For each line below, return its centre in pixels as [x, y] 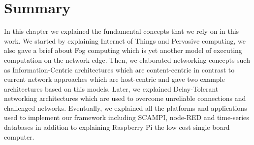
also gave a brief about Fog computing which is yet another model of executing [123, 50]
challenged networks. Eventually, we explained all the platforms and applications [126, 108]
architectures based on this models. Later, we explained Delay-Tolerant [111, 88]
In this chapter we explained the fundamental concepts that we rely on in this [122, 31]
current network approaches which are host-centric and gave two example [114, 79]
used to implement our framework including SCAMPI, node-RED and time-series [127, 117]
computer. [19, 136]
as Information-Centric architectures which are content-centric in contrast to [119, 69]
